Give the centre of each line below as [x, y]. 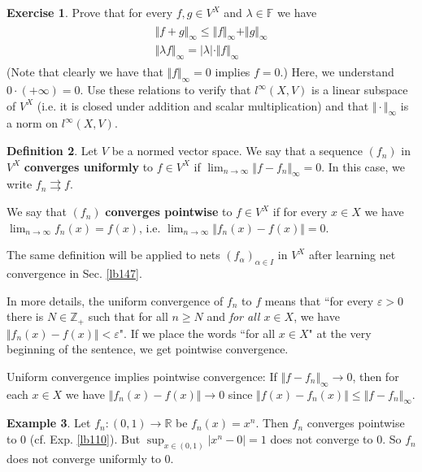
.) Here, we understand [337, 72]
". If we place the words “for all [197, 333]
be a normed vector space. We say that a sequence [237, 151]
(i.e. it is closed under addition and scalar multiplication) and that [203, 105]
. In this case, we [363, 166]
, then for [376, 376]
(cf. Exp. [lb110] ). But [85, 439]
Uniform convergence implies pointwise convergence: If [142, 376]
